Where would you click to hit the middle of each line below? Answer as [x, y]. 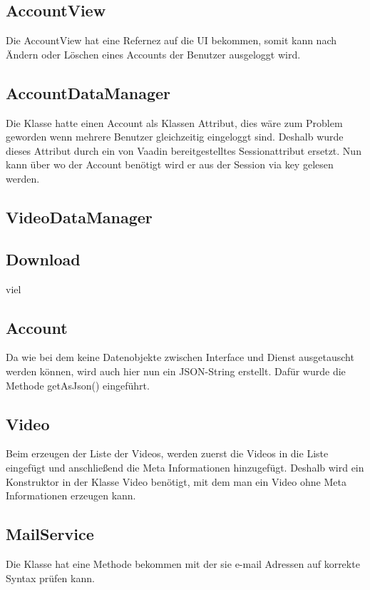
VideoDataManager [79, 217]
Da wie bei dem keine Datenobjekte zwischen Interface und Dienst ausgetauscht [180, 357]
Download [43, 259]
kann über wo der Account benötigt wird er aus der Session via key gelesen [170, 164]
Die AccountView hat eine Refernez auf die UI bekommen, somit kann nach [171, 40]
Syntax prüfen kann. [50, 578]
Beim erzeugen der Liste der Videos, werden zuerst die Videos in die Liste [167, 453]
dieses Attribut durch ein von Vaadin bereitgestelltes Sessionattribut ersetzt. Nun [184, 150]
